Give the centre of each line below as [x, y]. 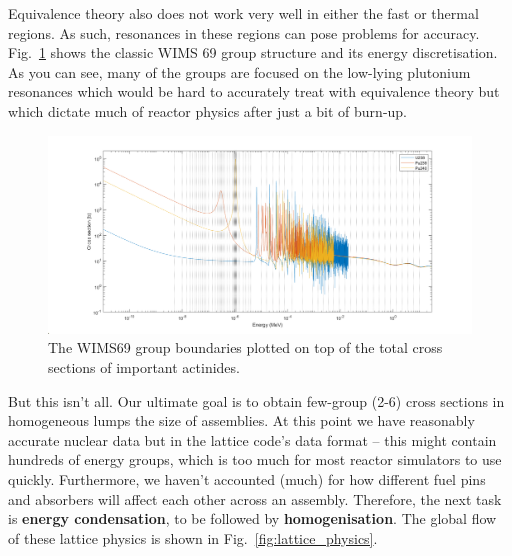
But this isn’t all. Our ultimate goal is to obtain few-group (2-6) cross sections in [256, 400]
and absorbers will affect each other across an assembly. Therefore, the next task [255, 498]
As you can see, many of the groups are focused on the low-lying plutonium [239, 71]
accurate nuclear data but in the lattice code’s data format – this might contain [252, 439]
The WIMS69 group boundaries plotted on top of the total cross [245, 347]
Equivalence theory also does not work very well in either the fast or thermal [243, 13]
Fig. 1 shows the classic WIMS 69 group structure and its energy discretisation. [253, 52]
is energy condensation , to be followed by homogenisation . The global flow [252, 518]
